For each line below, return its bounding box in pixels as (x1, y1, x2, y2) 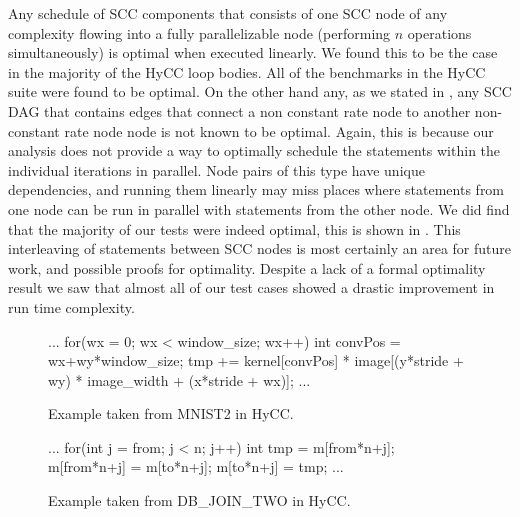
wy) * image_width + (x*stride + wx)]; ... (48, 369, 311, 390)
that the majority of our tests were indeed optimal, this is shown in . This (8, 218, 461, 239)
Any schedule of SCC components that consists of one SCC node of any (8, 3, 448, 23)
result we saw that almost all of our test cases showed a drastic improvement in (8, 277, 495, 298)
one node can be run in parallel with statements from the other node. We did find (8, 198, 510, 219)
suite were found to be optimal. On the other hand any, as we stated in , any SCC (8, 81, 512, 102)
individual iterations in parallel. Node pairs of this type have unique (8, 159, 425, 180)
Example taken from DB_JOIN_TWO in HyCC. (48, 490, 351, 511)
